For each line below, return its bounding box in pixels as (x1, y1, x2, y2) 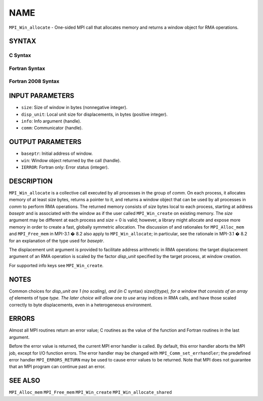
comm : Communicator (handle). (21, 125, 83, 131)
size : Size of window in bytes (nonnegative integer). (21, 105, 128, 110)
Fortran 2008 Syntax (9, 78, 59, 85)
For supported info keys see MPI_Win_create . (9, 262, 104, 268)
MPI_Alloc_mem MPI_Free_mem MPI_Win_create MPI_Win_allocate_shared (9, 390, 172, 395)
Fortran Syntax (9, 65, 45, 72)
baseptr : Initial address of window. (21, 150, 93, 156)
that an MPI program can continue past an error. (9, 364, 106, 370)
